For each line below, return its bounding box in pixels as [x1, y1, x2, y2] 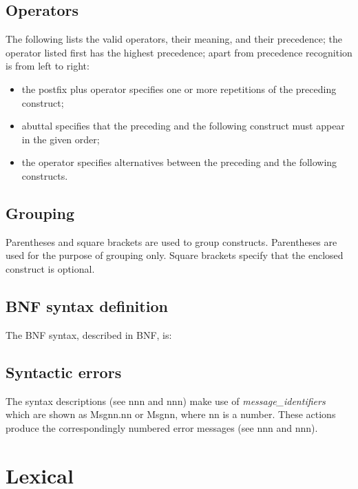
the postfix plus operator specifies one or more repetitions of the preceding [21, 81, 337, 96]
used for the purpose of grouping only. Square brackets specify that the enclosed [6, 248, 344, 262]
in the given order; [21, 132, 100, 146]
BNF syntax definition [6, 295, 168, 316]
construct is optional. [6, 261, 95, 275]
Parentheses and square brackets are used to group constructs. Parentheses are [6, 234, 337, 249]
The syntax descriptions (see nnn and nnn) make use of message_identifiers [6, 393, 326, 408]
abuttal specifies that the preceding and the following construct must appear [21, 118, 345, 133]
